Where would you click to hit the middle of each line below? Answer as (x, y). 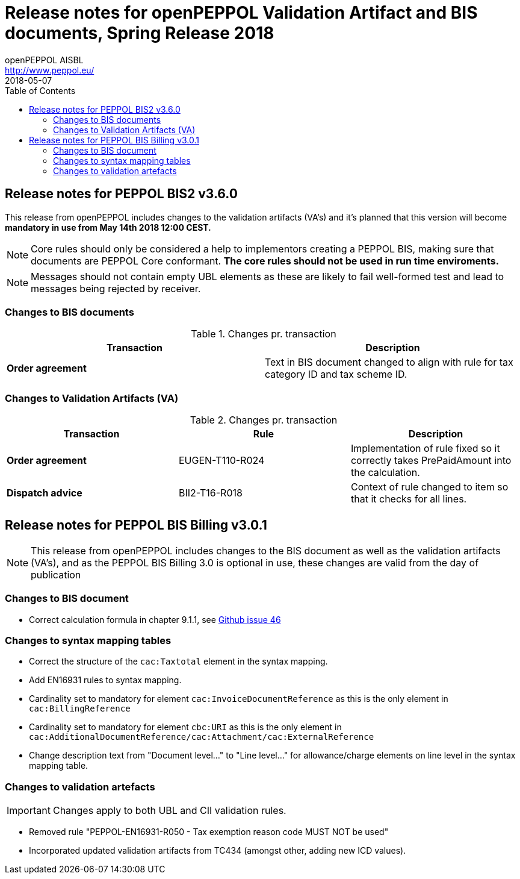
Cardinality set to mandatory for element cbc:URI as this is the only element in (185, 727)
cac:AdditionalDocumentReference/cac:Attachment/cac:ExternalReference (202, 737)
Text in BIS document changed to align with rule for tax (389, 362)
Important (29, 811)
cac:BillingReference (80, 709)
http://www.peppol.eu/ (50, 70)
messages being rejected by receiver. (116, 288)
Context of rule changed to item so (429, 487)
